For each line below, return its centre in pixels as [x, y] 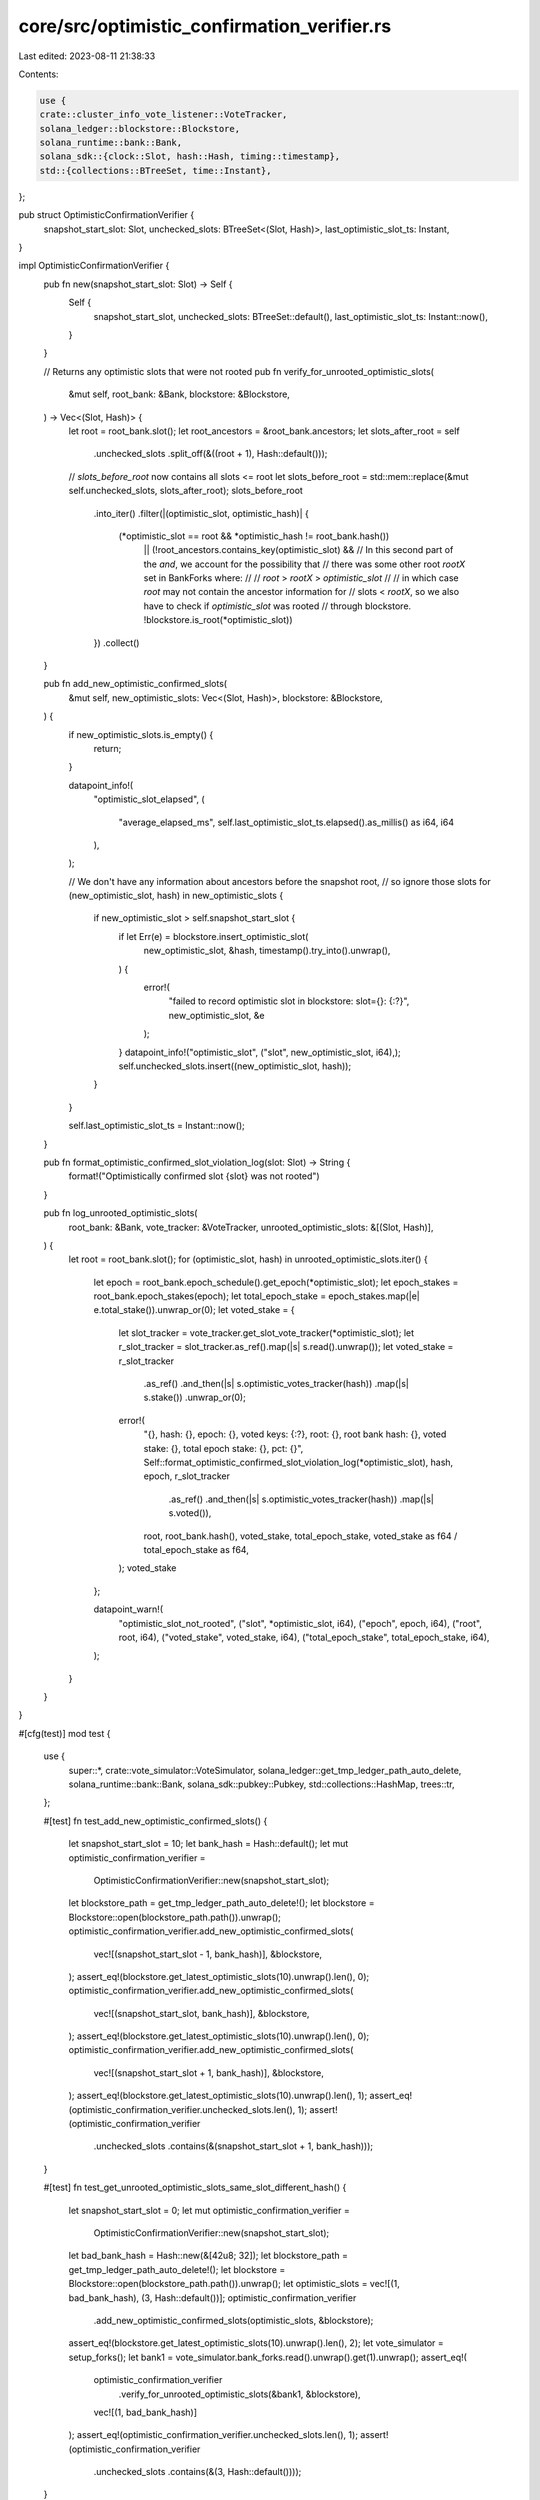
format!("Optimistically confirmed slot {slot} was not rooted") [194, 1176]
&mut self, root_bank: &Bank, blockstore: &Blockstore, [179, 394]
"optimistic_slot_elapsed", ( [149, 799]
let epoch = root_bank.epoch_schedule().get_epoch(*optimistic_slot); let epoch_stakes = [276, 1282]
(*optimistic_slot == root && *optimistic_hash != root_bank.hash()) [254, 536]
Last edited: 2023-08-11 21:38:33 [87, 56]
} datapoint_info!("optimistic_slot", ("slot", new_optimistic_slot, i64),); [260, 1052]
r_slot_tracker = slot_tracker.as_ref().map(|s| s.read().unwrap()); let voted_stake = [286, 1347]
